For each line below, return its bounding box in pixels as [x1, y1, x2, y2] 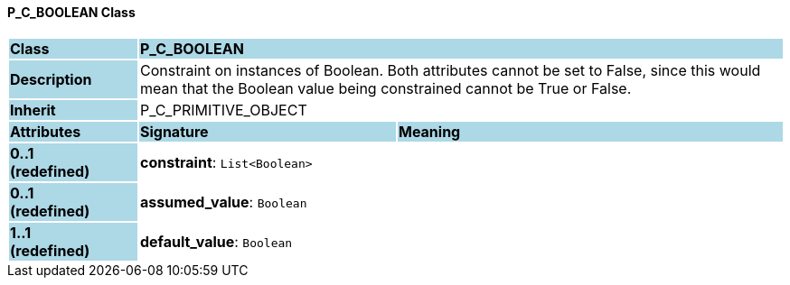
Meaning [398, 122, 461, 141]
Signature [139, 122, 209, 141]
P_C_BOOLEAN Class [7, 5, 136, 20]
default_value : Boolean [139, 232, 293, 251]
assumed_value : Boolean [139, 192, 307, 211]
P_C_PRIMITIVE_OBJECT [139, 100, 307, 119]
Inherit [10, 100, 56, 119]
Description [10, 69, 92, 88]
